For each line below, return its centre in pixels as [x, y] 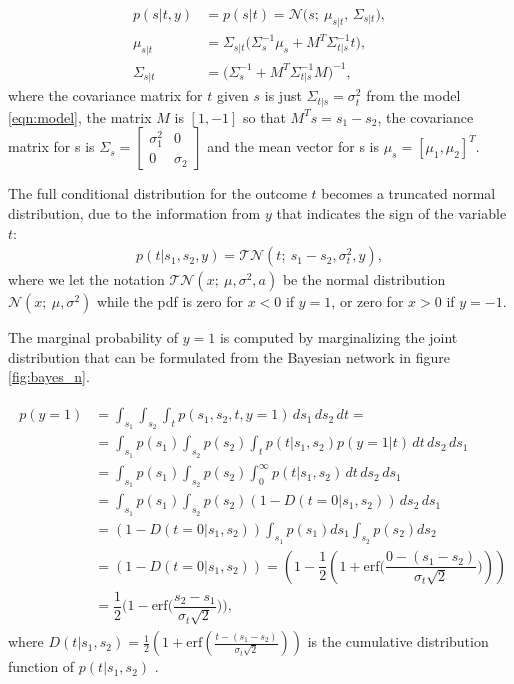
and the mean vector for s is [293, 146]
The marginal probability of [93, 337]
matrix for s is [51, 146]
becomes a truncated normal [408, 193]
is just [283, 95]
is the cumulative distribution [398, 641]
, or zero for [367, 301]
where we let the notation [86, 279]
